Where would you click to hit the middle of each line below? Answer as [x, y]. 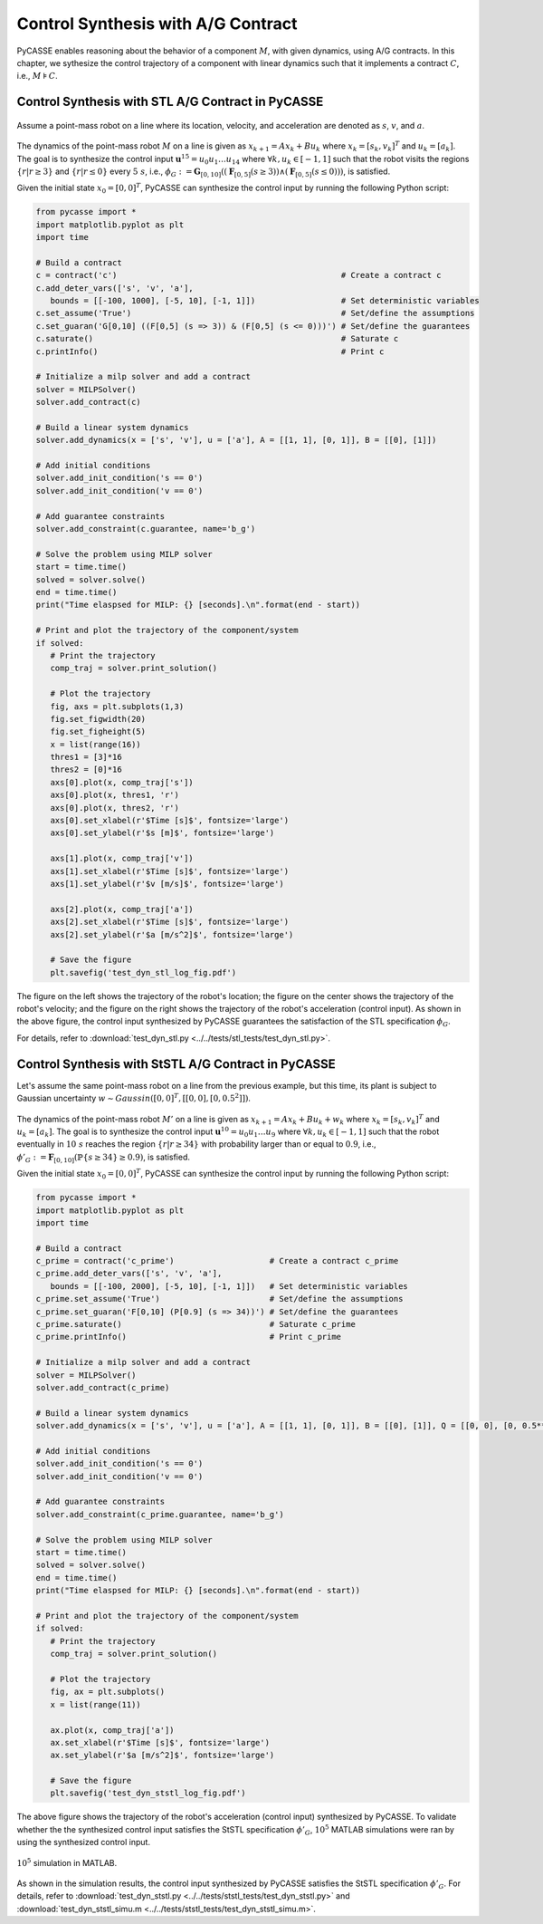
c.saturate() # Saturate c [217, 339]
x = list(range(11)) [96, 1704]
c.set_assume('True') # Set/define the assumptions [255, 313]
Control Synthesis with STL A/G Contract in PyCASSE [170, 102]
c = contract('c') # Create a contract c [239, 275]
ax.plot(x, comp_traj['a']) [113, 1730]
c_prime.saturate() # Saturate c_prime [196, 1324]
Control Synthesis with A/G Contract [157, 24]
